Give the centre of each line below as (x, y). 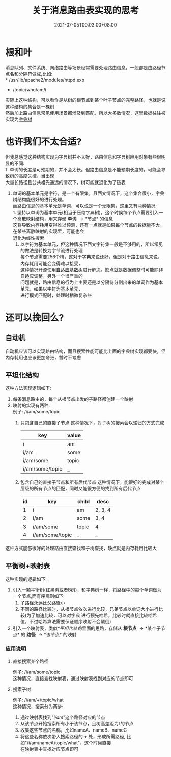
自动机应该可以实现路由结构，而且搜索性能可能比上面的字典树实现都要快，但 (85, 351)
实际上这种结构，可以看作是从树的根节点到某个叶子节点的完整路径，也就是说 (85, 100)
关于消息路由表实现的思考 (85, 10)
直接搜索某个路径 (31, 661)
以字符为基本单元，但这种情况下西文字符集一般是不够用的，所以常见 (92, 244)
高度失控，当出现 (36, 176)
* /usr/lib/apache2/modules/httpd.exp (45, 80)
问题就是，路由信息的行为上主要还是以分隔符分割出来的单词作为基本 (92, 282)
